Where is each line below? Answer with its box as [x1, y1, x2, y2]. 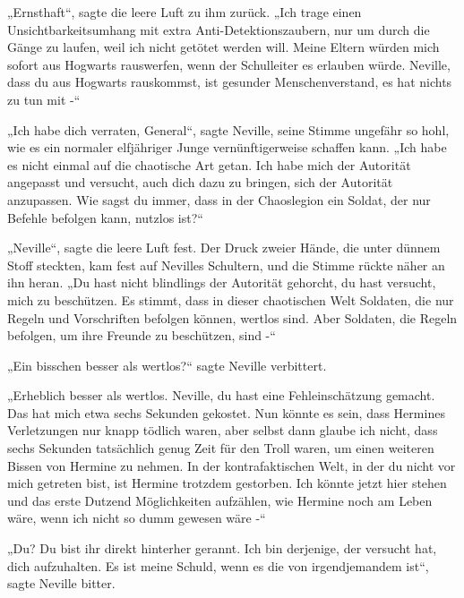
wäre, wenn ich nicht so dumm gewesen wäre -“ [7, 508, 266, 527]
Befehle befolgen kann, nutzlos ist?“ [7, 208, 203, 226]
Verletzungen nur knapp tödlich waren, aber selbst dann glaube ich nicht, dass [7, 421, 438, 440]
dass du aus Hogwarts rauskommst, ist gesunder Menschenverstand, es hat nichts [7, 73, 452, 91]
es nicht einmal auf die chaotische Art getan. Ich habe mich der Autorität [7, 155, 411, 174]
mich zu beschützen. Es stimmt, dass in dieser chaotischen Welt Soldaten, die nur [7, 290, 454, 309]
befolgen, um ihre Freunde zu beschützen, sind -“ [7, 326, 276, 345]
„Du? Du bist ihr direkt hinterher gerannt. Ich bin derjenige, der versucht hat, [7, 539, 437, 558]
